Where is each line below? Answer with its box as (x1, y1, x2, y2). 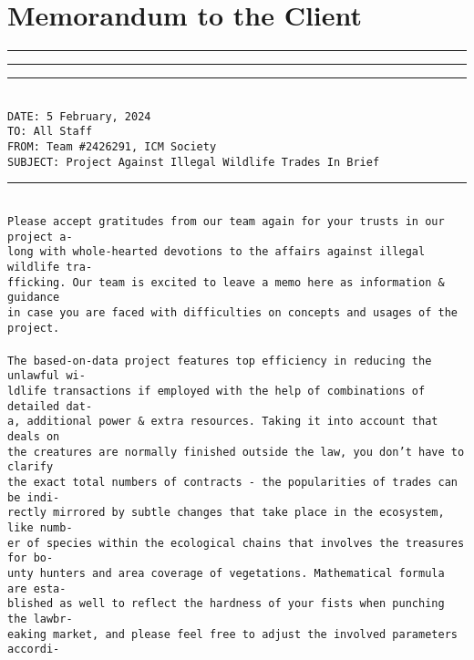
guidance (7, 291, 60, 304)
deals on (7, 430, 60, 444)
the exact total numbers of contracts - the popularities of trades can (7, 476, 458, 490)
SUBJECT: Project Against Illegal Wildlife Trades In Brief (7, 155, 380, 169)
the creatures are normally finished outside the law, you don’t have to (7, 445, 465, 459)
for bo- (7, 552, 54, 565)
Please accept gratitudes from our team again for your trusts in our (7, 214, 445, 228)
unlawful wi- (7, 369, 86, 383)
